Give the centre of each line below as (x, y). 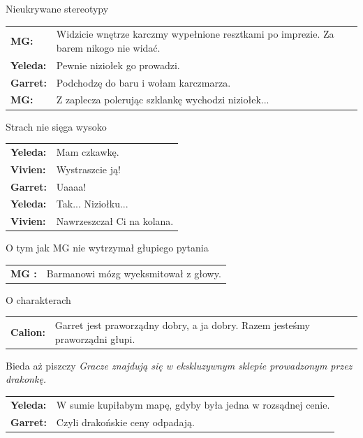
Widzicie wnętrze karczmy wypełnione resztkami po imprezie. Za (195, 34)
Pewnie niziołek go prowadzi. (118, 65)
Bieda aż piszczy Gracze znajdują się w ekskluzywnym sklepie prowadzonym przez (179, 365)
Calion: (28, 331)
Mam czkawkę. (88, 151)
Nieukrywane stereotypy (57, 8)
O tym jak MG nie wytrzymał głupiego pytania (107, 248)
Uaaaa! (71, 186)
